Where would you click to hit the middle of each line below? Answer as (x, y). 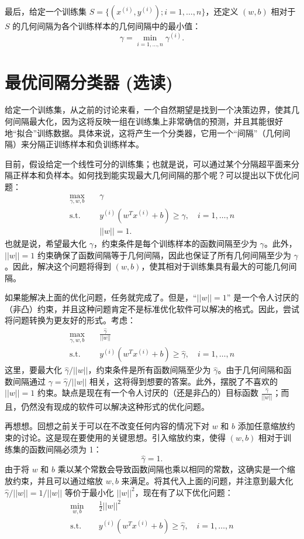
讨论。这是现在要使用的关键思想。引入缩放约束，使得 (123, 437)
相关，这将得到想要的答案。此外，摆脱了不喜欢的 (184, 381)
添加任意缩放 (262, 426)
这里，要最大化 (33, 370)
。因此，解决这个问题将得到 (58, 266)
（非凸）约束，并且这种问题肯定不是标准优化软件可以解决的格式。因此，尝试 (152, 308)
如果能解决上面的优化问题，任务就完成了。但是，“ (101, 297)
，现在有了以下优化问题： (184, 492)
